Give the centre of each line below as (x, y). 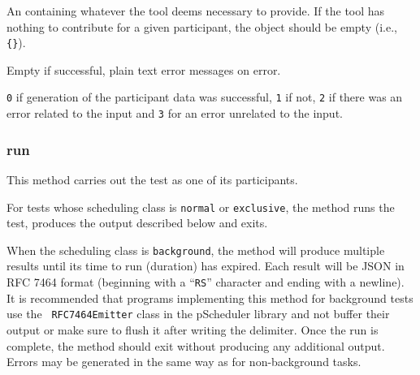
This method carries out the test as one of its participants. (152, 179)
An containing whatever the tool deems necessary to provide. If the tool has (196, 11)
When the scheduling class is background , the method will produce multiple (196, 250)
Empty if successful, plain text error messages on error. (144, 69)
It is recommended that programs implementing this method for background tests (210, 297)
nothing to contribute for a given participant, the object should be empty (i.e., (202, 26)
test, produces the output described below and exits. (137, 223)
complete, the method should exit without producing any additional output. (196, 345)
